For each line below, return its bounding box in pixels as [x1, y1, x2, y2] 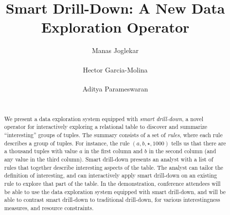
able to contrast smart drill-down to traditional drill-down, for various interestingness [4, 196, 220, 204]
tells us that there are [171, 139, 226, 147]
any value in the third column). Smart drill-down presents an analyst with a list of [4, 155, 213, 163]
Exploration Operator [41, 17, 190, 37]
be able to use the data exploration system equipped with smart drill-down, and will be [4, 187, 226, 196]
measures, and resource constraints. [4, 203, 94, 212]
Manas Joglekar [92, 45, 139, 55]
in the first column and [84, 147, 143, 155]
